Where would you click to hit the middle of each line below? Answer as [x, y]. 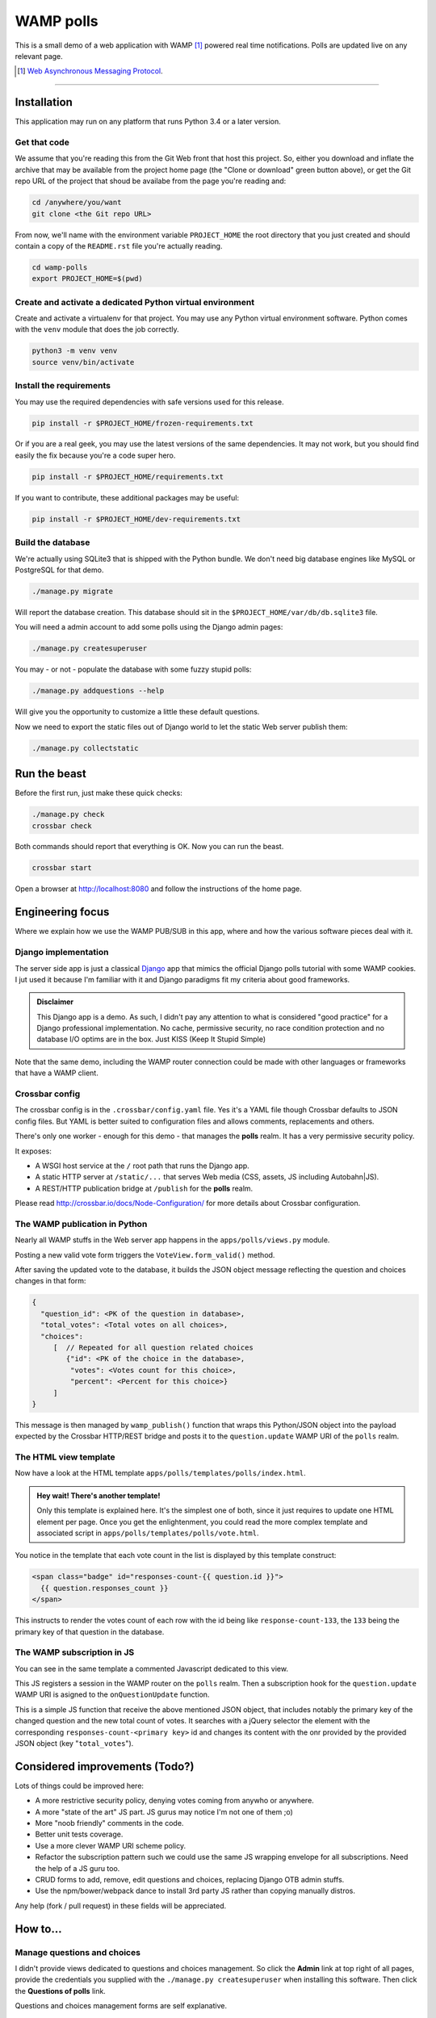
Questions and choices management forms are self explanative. [121, 2006]
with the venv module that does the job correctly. [97, 329]
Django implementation [62, 952]
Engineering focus [62, 912]
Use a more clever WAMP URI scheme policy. [111, 1845]
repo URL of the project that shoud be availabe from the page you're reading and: [151, 181]
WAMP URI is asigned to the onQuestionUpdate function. [112, 1694]
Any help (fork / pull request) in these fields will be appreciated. [121, 1906]
